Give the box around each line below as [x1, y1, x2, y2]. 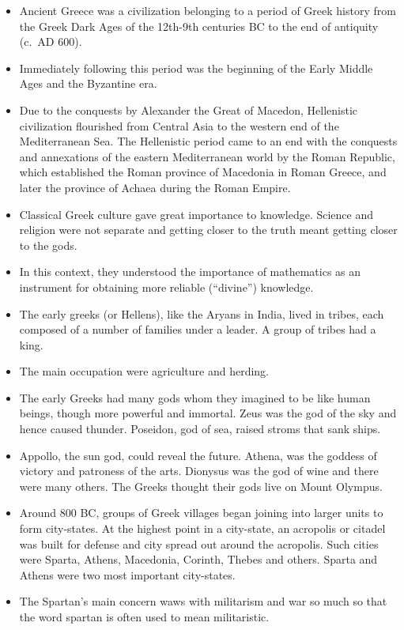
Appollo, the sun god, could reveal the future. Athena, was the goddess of [19, 447, 377, 463]
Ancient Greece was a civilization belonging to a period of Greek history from [19, 2, 396, 18]
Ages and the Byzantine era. [19, 75, 157, 92]
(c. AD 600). [19, 33, 82, 50]
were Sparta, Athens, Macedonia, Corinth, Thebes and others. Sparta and [19, 551, 378, 568]
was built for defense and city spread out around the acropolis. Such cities [19, 535, 379, 552]
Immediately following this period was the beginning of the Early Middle [19, 59, 373, 76]
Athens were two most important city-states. [19, 566, 236, 583]
